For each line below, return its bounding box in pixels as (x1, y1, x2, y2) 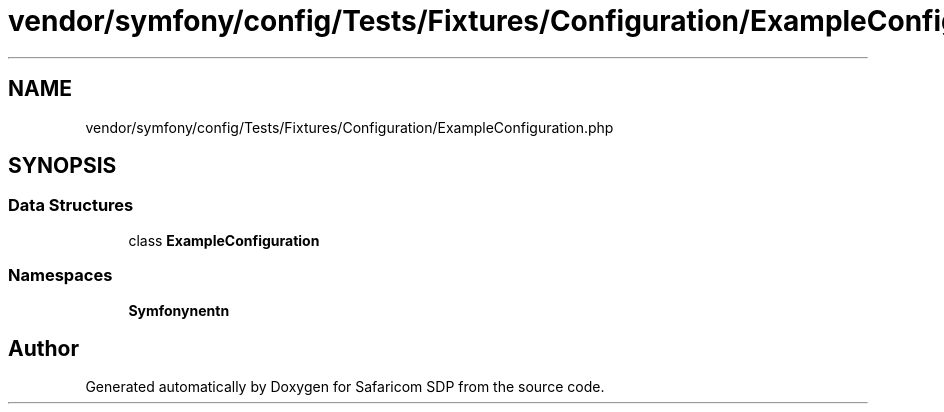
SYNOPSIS (8, 153, 117, 179)
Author (8, 335, 79, 361)
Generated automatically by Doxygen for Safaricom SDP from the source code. (85, 378, 605, 396)
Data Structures (8, 195, 134, 216)
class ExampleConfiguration (128, 231, 320, 249)
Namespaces (8, 265, 113, 286)
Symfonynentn (128, 301, 230, 319)
